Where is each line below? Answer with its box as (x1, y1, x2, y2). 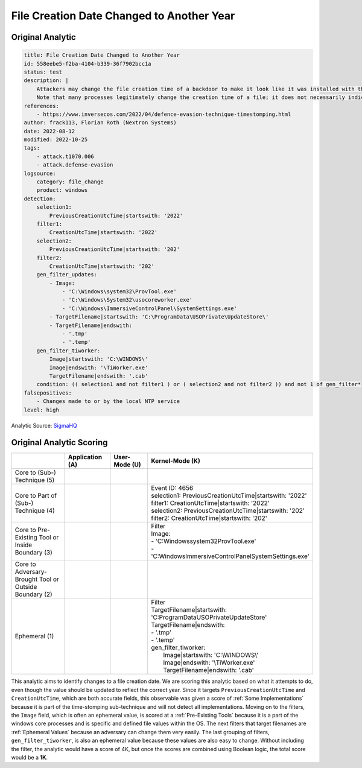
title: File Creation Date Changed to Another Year (24, 52, 180, 59)
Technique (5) (14, 476, 55, 484)
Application (68, 453, 103, 462)
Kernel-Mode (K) (151, 457, 200, 465)
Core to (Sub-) (14, 468, 57, 477)
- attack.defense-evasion (36, 162, 113, 168)
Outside (14, 583, 37, 591)
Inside (14, 541, 33, 549)
